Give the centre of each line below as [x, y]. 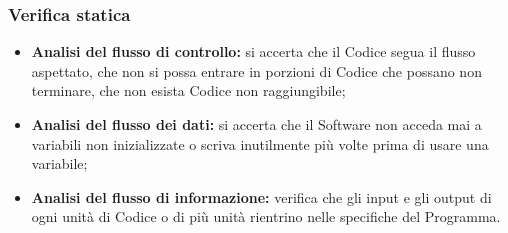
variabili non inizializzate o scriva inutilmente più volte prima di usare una [260, 143]
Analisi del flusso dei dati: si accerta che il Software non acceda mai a [256, 124]
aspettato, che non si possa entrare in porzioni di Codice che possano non [256, 70]
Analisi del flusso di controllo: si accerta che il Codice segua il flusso [253, 51]
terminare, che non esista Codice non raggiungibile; [188, 90]
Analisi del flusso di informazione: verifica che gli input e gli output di [261, 196]
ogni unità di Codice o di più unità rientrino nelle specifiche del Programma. [266, 216]
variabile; [59, 163]
